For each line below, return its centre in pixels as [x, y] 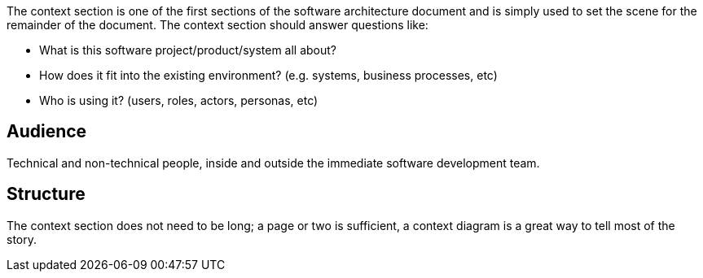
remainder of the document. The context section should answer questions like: [217, 25]
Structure [46, 194]
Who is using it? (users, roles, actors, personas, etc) [179, 100]
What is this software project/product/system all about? [188, 50]
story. [22, 239]
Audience [47, 132]
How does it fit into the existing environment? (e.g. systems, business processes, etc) [268, 75]
